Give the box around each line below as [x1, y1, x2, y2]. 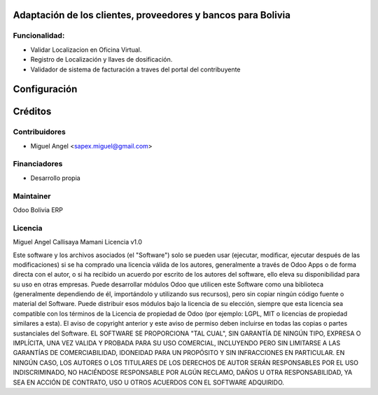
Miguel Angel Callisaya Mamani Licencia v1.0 [13, 238, 143, 247]
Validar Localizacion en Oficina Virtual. [30, 46, 142, 54]
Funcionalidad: [13, 31, 65, 41]
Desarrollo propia [30, 174, 80, 182]
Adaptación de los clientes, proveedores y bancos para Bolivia [13, 9, 290, 21]
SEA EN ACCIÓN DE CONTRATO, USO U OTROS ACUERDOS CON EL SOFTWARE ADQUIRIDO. [13, 378, 285, 387]
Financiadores [13, 159, 63, 169]
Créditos [13, 106, 52, 118]
